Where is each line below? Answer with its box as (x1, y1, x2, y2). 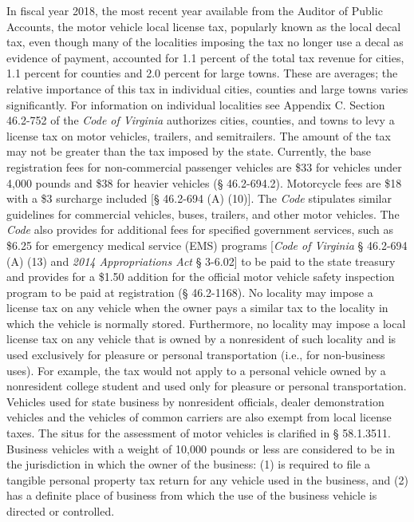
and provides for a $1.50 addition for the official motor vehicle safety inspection (6, 268, 395, 285)
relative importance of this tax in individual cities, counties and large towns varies (6, 80, 408, 97)
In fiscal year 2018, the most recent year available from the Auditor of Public (6, 2, 383, 18)
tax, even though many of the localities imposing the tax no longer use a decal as (6, 34, 404, 50)
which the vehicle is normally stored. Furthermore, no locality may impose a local (6, 314, 406, 331)
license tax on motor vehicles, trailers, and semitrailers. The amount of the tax (6, 127, 391, 144)
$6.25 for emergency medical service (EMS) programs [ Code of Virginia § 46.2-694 (6, 236, 408, 253)
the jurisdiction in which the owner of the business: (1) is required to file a (6, 456, 370, 473)
